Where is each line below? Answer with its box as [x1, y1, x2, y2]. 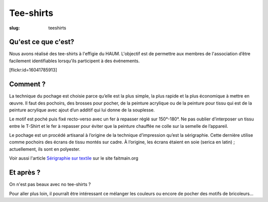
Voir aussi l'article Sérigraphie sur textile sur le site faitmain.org [9, 155, 138, 161]
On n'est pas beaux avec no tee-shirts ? [9, 182, 91, 188]
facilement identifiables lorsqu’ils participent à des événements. [9, 58, 140, 64]
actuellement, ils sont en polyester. [9, 146, 80, 152]
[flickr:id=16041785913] [9, 67, 57, 73]
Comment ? [9, 80, 46, 89]
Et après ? [9, 168, 41, 177]
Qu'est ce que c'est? [9, 38, 74, 46]
